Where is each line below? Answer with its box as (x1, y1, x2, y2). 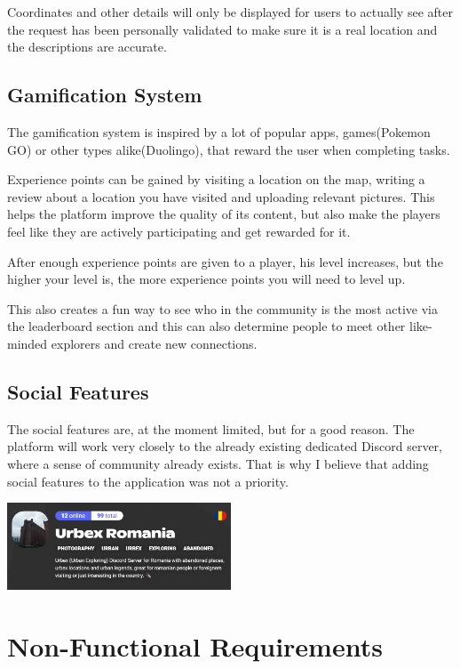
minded (7, 334, 48, 352)
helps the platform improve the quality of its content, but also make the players (7, 205, 440, 223)
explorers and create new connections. (51, 334, 258, 352)
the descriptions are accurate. (7, 37, 167, 56)
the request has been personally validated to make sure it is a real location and (7, 20, 438, 38)
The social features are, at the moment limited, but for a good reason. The (7, 419, 415, 438)
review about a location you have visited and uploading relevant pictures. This (7, 187, 435, 206)
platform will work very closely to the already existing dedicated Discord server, (7, 437, 442, 455)
